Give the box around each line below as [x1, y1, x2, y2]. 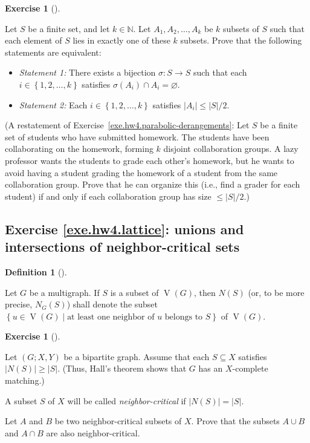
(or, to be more [248, 286, 305, 298]
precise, [5, 298, 33, 310]
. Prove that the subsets [191, 415, 280, 427]
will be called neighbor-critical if [67, 394, 186, 407]
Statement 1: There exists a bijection [19, 66, 156, 79]
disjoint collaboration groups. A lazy [163, 142, 299, 155]
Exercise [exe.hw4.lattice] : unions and [5, 219, 244, 238]
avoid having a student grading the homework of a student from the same [5, 166, 278, 179]
